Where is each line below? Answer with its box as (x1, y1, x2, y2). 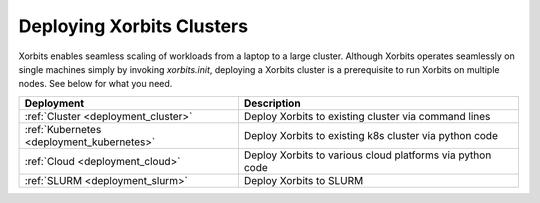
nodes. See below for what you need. (18, 78, 173, 90)
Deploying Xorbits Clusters (18, 15, 249, 37)
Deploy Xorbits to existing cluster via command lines (243, 109, 491, 123)
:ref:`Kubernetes (24, 122, 102, 136)
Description (243, 96, 301, 110)
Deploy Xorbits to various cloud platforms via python (243, 148, 492, 162)
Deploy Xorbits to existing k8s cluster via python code (243, 128, 499, 142)
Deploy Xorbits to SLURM (243, 173, 364, 187)
